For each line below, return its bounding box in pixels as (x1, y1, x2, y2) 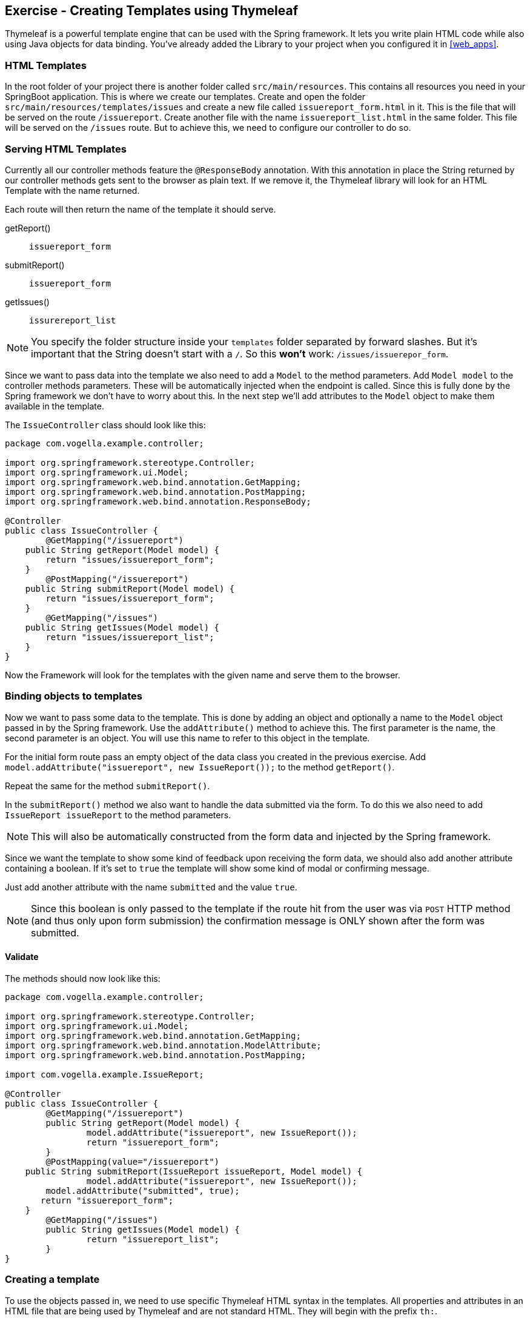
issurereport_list (29, 315, 116, 325)
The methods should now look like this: (5, 973, 161, 984)
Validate (5, 952, 39, 962)
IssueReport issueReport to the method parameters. (5, 809, 231, 820)
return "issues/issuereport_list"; (45, 632, 214, 642)
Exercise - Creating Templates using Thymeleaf (5, 3, 299, 18)
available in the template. (5, 400, 104, 411)
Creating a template (5, 1273, 100, 1286)
